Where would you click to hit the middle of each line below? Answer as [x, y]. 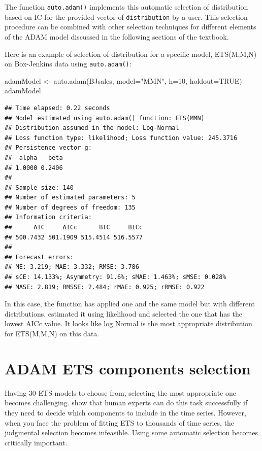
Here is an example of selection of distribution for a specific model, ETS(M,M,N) [131, 54]
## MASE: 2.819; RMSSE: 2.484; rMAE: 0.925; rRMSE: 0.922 [105, 287]
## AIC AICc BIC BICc [74, 228]
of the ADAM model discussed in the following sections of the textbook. [117, 36]
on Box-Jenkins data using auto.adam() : [68, 64]
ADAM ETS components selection [128, 368]
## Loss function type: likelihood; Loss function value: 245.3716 [121, 138]
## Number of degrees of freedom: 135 [70, 207]
